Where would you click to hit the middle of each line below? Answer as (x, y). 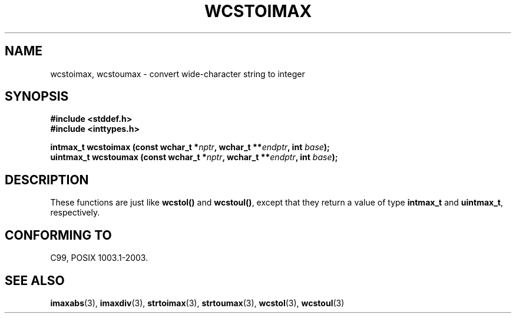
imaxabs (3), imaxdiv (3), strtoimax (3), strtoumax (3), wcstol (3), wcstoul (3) (197, 303)
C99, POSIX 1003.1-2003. (99, 258)
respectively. (75, 213)
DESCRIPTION (47, 180)
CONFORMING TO (58, 235)
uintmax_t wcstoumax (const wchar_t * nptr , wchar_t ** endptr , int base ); (194, 157)
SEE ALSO (35, 280)
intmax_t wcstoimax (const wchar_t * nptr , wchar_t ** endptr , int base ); (190, 147)
